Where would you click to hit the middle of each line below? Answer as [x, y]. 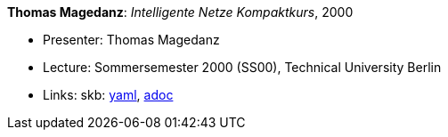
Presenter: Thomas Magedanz [131, 40]
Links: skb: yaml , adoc [108, 95]
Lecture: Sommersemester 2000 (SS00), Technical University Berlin [242, 67]
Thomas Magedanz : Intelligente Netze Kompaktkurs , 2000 [180, 12]
